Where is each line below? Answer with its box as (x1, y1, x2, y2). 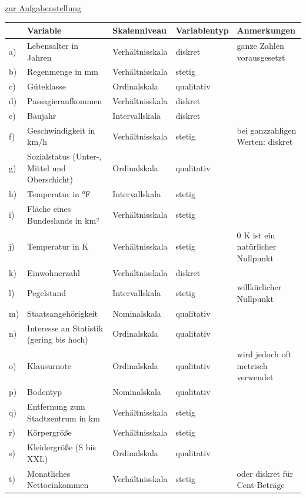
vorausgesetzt (237, 51, 285, 63)
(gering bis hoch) (27, 333, 88, 346)
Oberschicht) (27, 173, 74, 185)
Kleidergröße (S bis (27, 441, 96, 453)
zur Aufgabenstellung (5, 2, 82, 14)
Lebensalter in (27, 39, 79, 51)
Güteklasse (27, 80, 66, 92)
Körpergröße (27, 426, 72, 439)
